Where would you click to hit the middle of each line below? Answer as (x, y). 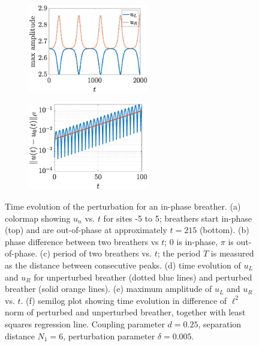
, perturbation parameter (109, 335)
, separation (220, 323)
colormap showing (38, 218)
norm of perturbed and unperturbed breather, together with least (125, 312)
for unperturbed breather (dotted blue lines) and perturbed (143, 277)
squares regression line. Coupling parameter (85, 323)
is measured (232, 253)
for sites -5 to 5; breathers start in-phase (178, 218)
